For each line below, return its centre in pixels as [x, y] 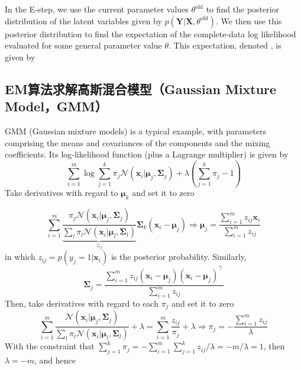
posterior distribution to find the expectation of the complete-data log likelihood [150, 33]
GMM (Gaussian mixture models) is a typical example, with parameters [136, 131]
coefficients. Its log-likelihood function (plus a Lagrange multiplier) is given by [147, 154]
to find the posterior [243, 9]
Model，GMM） [56, 106]
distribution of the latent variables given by [83, 20]
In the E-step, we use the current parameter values [97, 9]
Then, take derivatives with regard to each [82, 303]
